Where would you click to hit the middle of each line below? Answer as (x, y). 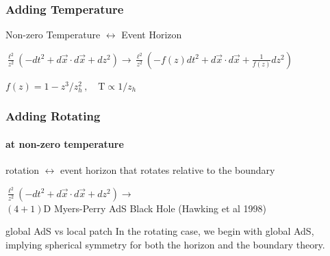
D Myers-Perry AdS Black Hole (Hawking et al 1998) (155, 208)
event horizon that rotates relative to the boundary (168, 170)
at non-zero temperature (65, 143)
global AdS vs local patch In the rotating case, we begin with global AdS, (160, 231)
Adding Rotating (53, 116)
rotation (23, 170)
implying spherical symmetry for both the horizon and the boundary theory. (165, 244)
